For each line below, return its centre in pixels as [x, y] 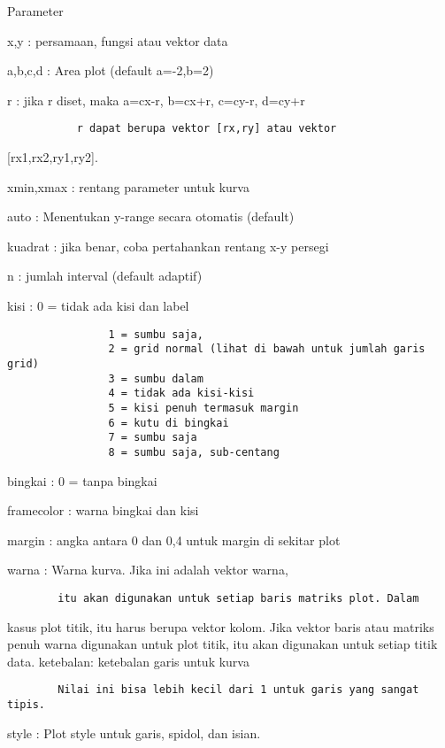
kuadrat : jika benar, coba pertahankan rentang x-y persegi [168, 246]
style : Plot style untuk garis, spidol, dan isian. [134, 733]
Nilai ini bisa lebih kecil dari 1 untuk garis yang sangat [238, 690]
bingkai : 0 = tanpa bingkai [82, 480]
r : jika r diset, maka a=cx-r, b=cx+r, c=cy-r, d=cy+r [156, 100]
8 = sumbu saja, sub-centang [194, 452]
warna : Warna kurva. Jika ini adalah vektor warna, [148, 570]
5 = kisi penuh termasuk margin [203, 408]
